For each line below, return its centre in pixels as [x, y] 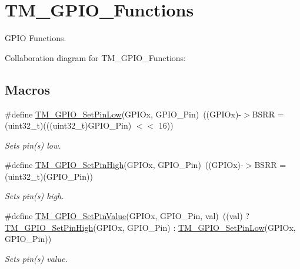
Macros [27, 89]
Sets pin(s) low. [33, 145]
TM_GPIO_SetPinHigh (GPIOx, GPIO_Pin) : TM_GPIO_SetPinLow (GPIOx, [150, 227]
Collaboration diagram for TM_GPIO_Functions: [95, 57]
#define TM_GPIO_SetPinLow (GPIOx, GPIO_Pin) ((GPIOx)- [123, 114]
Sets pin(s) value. [36, 258]
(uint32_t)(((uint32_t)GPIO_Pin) [68, 125]
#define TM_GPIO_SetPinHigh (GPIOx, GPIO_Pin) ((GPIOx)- [124, 165]
